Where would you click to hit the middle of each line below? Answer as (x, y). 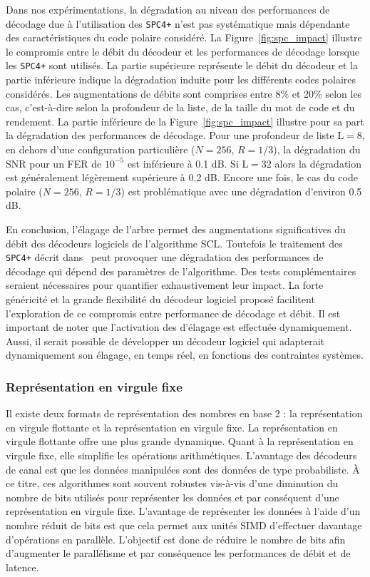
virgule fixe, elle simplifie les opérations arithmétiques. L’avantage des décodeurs (181, 455)
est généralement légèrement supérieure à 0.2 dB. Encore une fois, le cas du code (182, 177)
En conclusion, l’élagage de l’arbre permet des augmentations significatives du (176, 229)
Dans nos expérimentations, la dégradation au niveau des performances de (168, 9)
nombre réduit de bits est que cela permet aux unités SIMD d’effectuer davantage (184, 525)
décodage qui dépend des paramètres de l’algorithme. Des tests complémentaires (181, 271)
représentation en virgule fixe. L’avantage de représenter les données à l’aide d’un (183, 511)
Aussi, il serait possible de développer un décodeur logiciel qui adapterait (165, 341)
